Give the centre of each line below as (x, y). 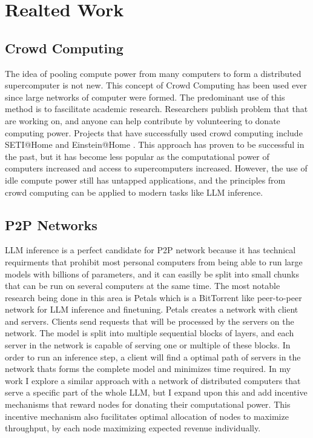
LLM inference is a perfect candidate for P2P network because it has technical (150, 250)
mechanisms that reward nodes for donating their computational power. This (148, 404)
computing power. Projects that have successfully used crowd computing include (154, 132)
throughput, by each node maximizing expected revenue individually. (133, 428)
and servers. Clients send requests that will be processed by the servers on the (150, 321)
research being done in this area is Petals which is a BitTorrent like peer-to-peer (153, 297)
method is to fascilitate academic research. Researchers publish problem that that (156, 109)
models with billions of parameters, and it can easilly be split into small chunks (152, 274)
